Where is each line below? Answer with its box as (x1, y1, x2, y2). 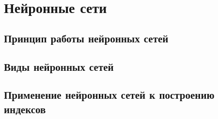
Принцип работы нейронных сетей (4, 30, 169, 45)
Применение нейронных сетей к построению (4, 87, 215, 102)
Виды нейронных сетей (4, 59, 114, 74)
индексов (4, 101, 46, 116)
